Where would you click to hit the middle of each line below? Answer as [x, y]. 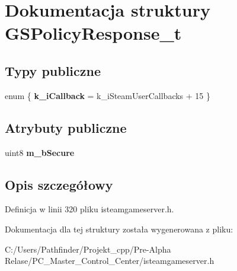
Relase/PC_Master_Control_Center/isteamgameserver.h [110, 261]
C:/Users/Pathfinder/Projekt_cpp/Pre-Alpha [88, 249]
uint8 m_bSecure [40, 152]
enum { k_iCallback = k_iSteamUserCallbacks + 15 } [108, 95]
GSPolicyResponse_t [93, 33]
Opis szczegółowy [59, 184]
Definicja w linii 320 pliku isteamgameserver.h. [89, 209]
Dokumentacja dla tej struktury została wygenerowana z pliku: [119, 229]
